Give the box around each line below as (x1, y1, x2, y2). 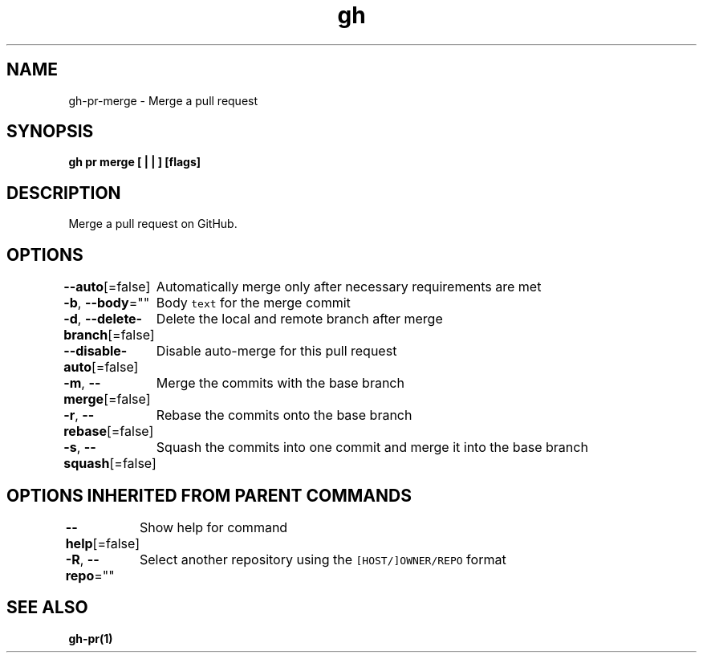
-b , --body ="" (63, 295, 150, 311)
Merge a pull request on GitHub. (68, 217, 238, 231)
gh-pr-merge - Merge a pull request (68, 93, 258, 108)
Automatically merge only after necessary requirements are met (156, 279, 542, 295)
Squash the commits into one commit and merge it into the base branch (156, 439, 588, 456)
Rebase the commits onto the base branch (156, 407, 412, 424)
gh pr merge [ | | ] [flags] (68, 155, 201, 169)
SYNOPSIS (6, 121, 94, 142)
